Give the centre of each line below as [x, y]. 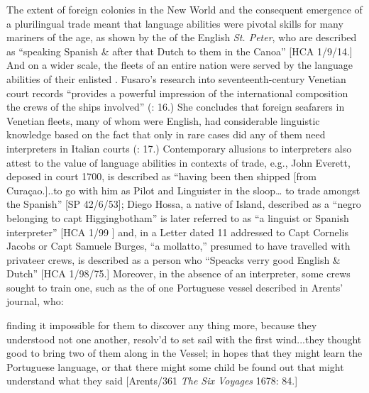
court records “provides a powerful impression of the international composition [177, 93]
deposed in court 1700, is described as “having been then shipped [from [161, 176]
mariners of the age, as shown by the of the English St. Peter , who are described [182, 37]
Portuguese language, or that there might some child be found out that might [175, 366]
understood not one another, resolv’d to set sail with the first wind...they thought [184, 339]
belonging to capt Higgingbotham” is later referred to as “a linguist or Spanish [178, 217]
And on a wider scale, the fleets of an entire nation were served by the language [180, 65]
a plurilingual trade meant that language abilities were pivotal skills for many [175, 23]
